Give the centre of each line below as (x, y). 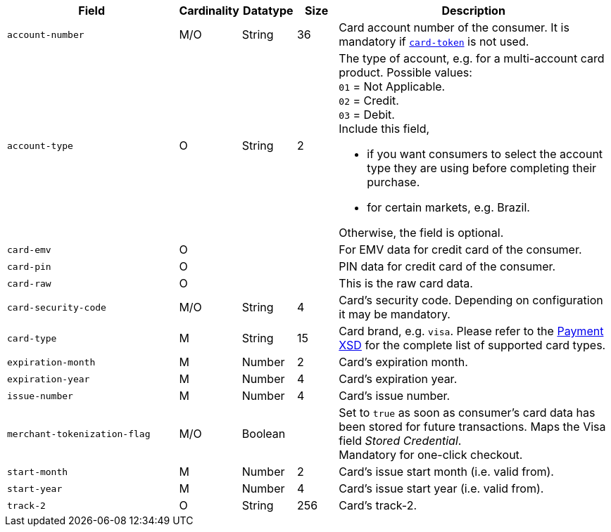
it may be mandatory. (395, 314)
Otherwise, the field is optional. (421, 233)
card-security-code (57, 307)
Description (473, 11)
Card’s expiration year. (398, 379)
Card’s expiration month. (403, 362)
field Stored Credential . (400, 441)
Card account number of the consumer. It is (454, 27)
